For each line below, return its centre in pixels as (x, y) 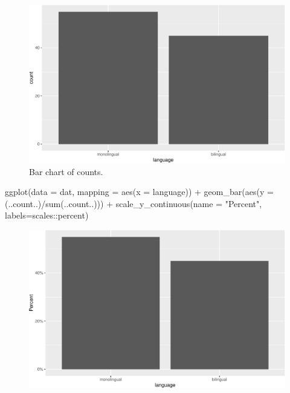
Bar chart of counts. (66, 171)
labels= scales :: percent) (47, 215)
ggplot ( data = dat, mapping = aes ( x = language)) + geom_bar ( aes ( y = (139, 192)
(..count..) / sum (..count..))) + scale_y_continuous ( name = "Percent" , (134, 203)
